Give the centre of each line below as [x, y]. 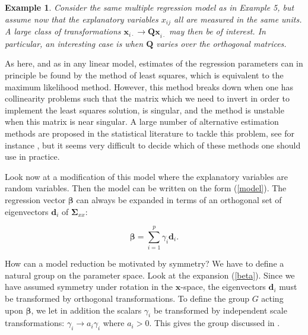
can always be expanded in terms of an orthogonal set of [179, 199]
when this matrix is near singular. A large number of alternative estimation [142, 121]
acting [272, 298]
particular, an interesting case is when [74, 43]
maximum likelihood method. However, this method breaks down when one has [149, 86]
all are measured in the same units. [238, 19]
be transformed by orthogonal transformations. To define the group [127, 298]
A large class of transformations [63, 31]
